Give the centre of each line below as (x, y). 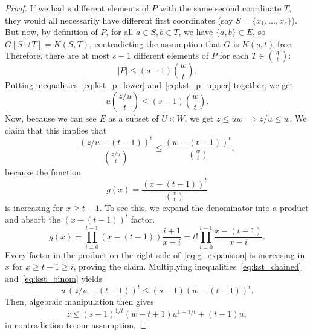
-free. (284, 43)
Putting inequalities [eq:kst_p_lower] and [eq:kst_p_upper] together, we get (149, 85)
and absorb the (33, 219)
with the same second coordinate (221, 8)
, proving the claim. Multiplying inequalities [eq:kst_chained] (187, 266)
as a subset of (134, 118)
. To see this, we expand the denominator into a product (204, 207)
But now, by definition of (51, 32)
